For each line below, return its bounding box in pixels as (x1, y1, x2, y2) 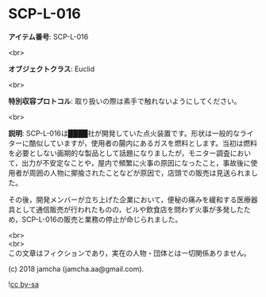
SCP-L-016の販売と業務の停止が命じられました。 (21, 215, 183, 224)
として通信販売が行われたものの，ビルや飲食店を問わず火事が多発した (14, 204, 245, 214)
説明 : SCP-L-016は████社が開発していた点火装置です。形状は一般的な (8, 128, 241, 138)
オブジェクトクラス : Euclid (8, 64, 95, 74)
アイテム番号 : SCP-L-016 (8, 32, 89, 41)
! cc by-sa (8, 279, 40, 289)
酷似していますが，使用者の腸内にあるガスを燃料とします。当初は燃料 (29, 138, 258, 147)
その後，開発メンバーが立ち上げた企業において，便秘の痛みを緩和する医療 (8, 195, 252, 204)
